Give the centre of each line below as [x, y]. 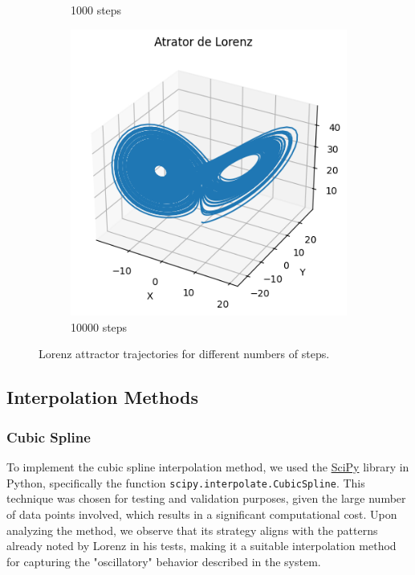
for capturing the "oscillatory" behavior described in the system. [164, 561]
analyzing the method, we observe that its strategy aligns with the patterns [192, 530]
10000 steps [99, 326]
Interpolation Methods [103, 397]
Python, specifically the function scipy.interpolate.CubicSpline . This [186, 482]
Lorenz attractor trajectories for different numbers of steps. [184, 354]
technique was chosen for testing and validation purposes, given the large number [206, 498]
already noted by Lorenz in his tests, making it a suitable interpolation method [201, 546]
